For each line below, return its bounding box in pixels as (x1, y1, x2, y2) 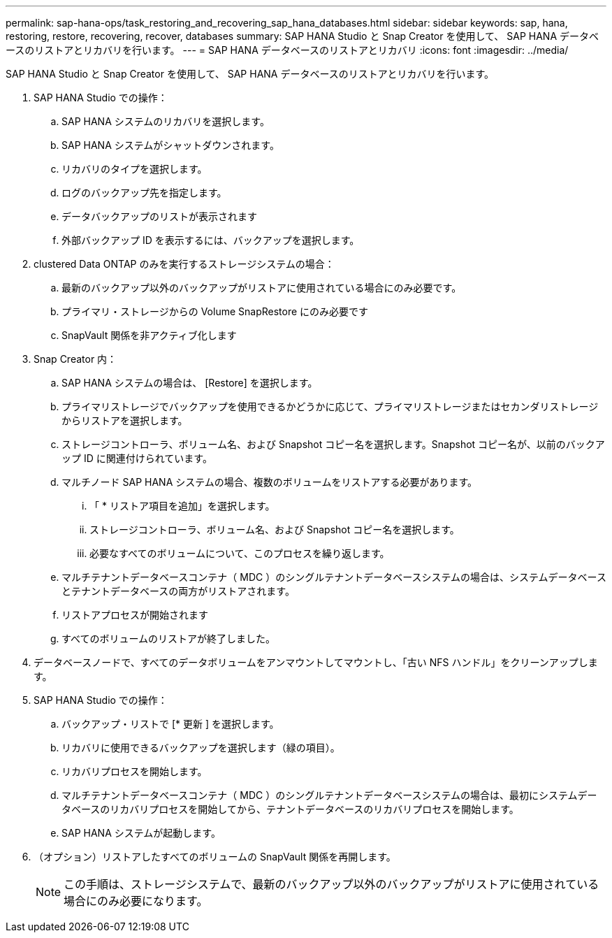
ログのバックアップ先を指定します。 (61, 187, 227, 199)
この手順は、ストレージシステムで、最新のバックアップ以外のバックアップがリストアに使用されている (64, 877, 599, 891)
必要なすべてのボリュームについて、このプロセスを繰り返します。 (89, 547, 390, 559)
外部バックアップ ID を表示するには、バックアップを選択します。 (61, 234, 360, 246)
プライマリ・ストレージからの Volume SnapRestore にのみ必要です (61, 305, 369, 317)
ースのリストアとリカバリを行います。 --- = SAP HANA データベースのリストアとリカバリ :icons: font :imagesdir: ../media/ (6, 44, 569, 56)
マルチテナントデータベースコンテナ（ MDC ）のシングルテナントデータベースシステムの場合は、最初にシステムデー (61, 789, 597, 801)
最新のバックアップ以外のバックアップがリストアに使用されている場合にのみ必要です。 (61, 282, 462, 294)
